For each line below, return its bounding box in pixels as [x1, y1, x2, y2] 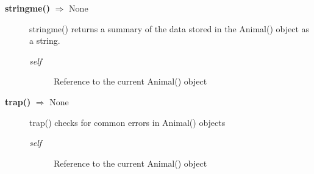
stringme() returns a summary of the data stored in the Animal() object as [29, 22, 310, 35]
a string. [29, 34, 60, 47]
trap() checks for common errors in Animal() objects [29, 116, 226, 128]
